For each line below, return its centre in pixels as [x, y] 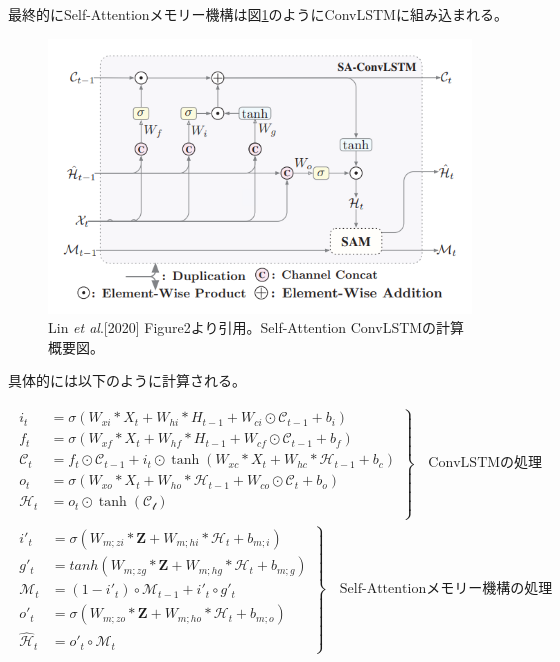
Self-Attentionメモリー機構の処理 [446, 588]
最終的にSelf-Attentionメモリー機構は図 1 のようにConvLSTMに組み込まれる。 [258, 14]
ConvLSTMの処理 [485, 463]
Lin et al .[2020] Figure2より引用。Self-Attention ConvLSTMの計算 [256, 327]
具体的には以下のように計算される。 [127, 380]
